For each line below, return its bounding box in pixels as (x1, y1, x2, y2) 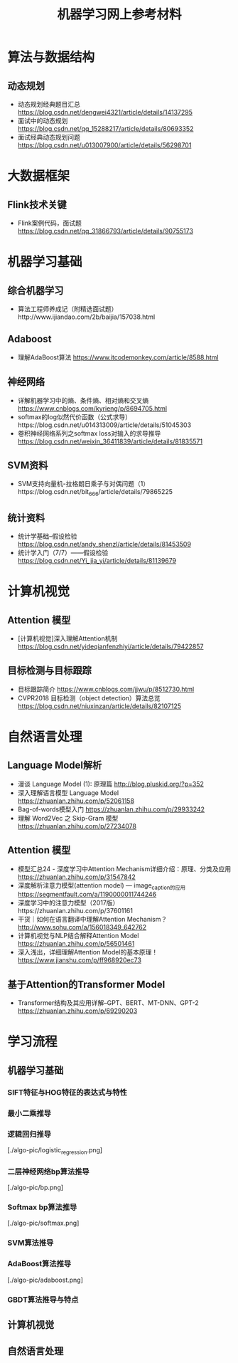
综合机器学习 (7, 284, 64, 296)
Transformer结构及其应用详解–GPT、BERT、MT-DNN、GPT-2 (17, 999, 199, 1007)
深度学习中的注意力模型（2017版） (17, 898, 119, 907)
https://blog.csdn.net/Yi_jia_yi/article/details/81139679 (17, 557, 176, 565)
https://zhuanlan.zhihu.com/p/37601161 (17, 907, 134, 915)
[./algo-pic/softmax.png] (7, 1219, 80, 1228)
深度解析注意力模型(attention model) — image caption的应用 (17, 880, 186, 891)
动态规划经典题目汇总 (17, 100, 80, 108)
